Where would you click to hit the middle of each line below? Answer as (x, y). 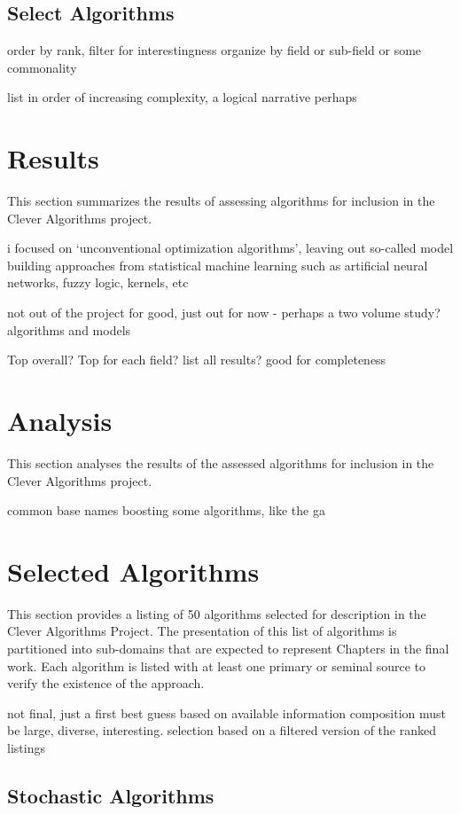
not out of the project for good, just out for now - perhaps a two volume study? (224, 313)
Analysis (60, 421)
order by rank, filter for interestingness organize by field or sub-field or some (214, 50)
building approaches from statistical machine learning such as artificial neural (218, 265)
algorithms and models (69, 329)
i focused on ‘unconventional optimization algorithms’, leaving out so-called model (230, 248)
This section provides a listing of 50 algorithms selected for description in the (217, 613)
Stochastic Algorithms (111, 796)
